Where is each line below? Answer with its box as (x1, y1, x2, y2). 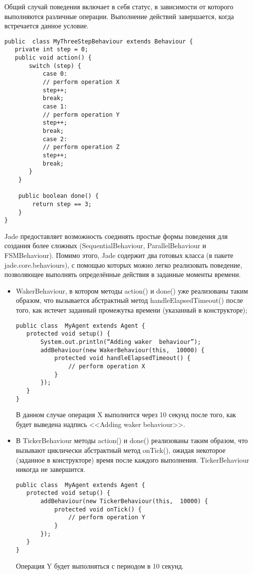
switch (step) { (29, 62, 81, 69)
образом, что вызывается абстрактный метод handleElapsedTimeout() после (16, 295, 243, 305)
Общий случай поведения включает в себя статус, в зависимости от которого (4, 1, 234, 11)
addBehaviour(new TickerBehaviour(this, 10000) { (40, 498, 208, 505)
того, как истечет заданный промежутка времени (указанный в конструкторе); (16, 305, 248, 315)
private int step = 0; (15, 46, 88, 53)
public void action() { (15, 54, 92, 62)
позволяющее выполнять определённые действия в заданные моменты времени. (4, 269, 241, 279)
